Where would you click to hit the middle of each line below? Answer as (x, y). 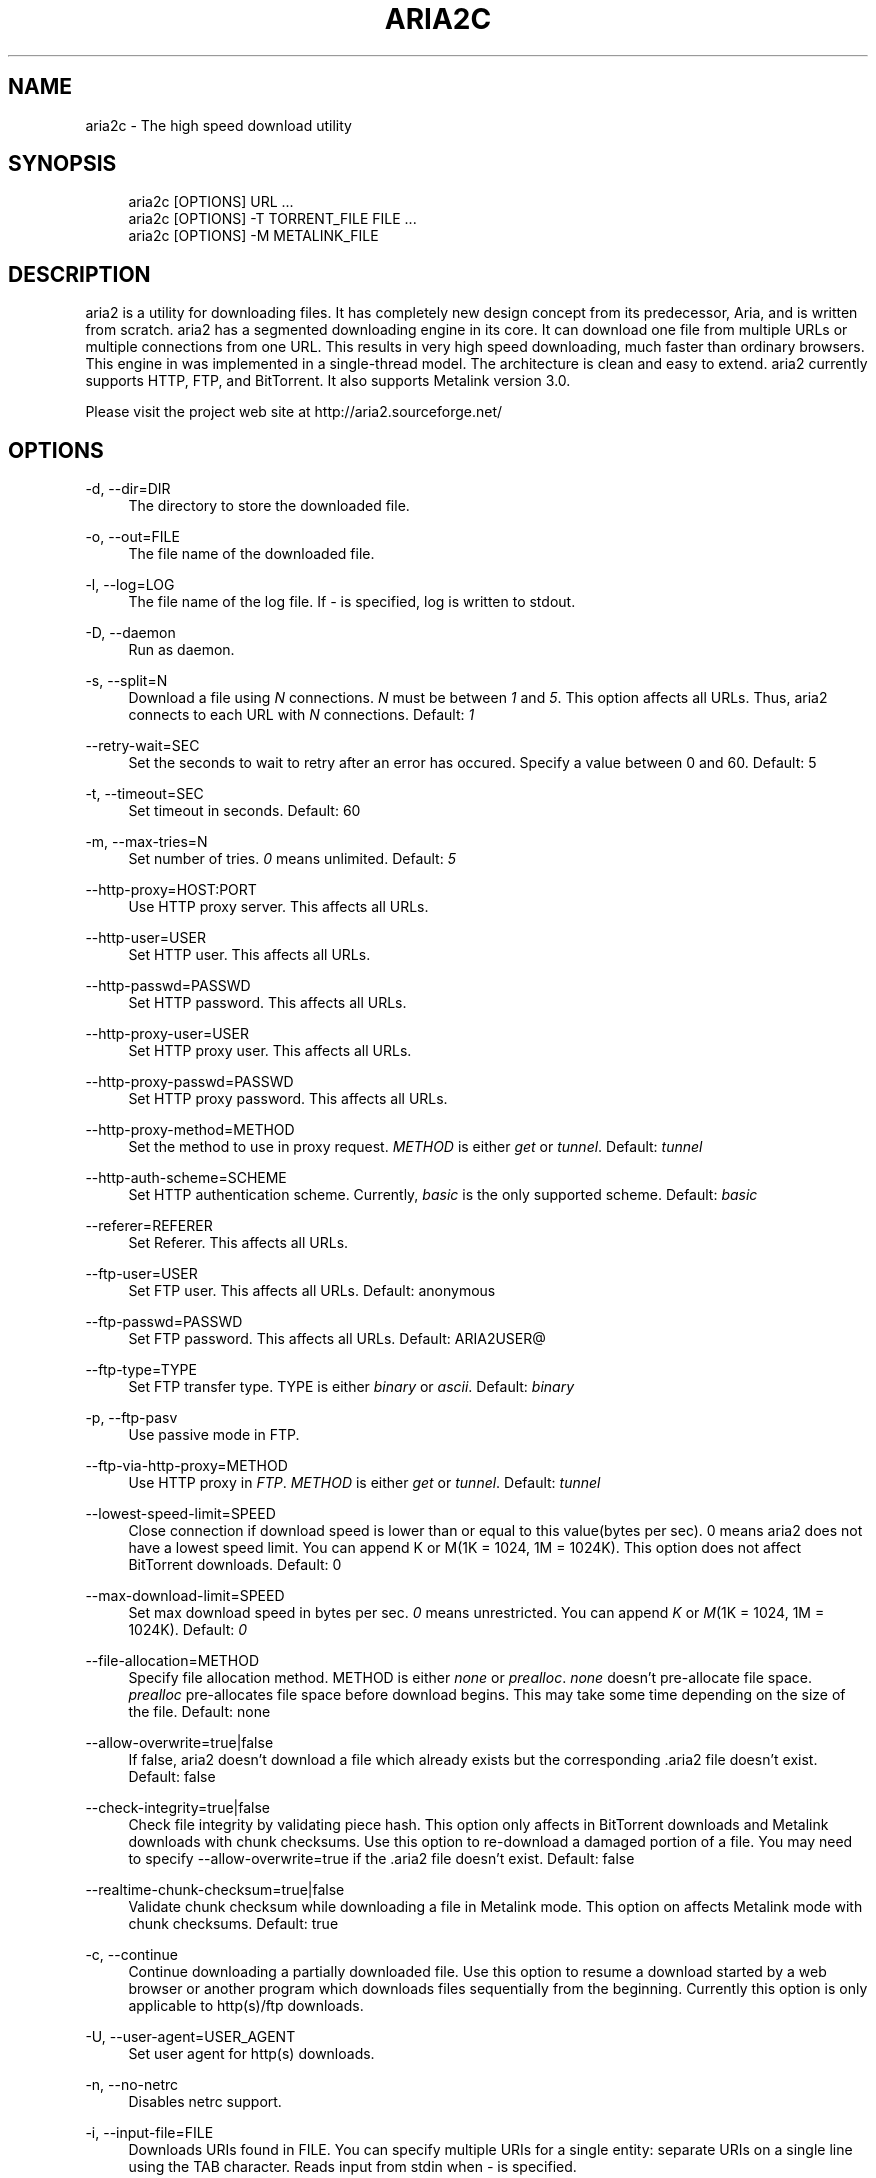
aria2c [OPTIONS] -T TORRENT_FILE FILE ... (272, 219)
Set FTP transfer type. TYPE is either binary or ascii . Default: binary (351, 1387)
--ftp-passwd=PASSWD (164, 1322)
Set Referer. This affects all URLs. (238, 1243)
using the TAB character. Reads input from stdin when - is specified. (352, 2167)
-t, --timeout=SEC (144, 794)
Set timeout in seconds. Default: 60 (244, 811)
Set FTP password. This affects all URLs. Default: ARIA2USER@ (337, 1339)
